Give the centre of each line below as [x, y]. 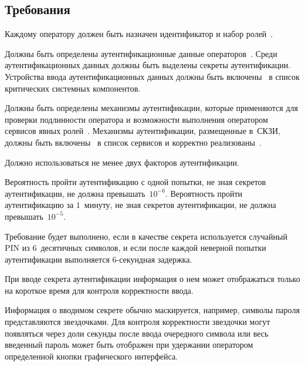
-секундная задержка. [154, 259]
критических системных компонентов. [73, 88]
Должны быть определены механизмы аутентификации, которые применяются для [151, 108]
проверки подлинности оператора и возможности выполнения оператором [136, 119]
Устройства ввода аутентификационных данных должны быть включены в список [152, 76]
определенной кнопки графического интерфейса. [91, 356]
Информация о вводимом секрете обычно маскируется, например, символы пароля [152, 310]
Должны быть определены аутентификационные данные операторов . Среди [141, 53]
